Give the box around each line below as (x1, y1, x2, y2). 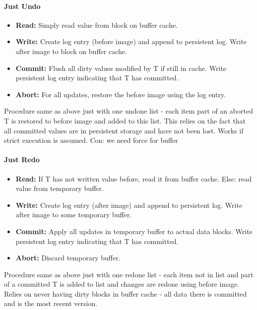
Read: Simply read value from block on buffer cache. (15, 19, 178, 30)
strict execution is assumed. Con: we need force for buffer (4, 135, 178, 145)
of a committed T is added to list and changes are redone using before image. (4, 279, 240, 289)
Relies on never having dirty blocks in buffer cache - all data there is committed (4, 288, 247, 299)
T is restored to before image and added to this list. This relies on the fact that (4, 115, 246, 125)
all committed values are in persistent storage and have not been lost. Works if (4, 125, 244, 135)
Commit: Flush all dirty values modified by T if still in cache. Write (15, 62, 227, 73)
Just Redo (4, 154, 40, 165)
